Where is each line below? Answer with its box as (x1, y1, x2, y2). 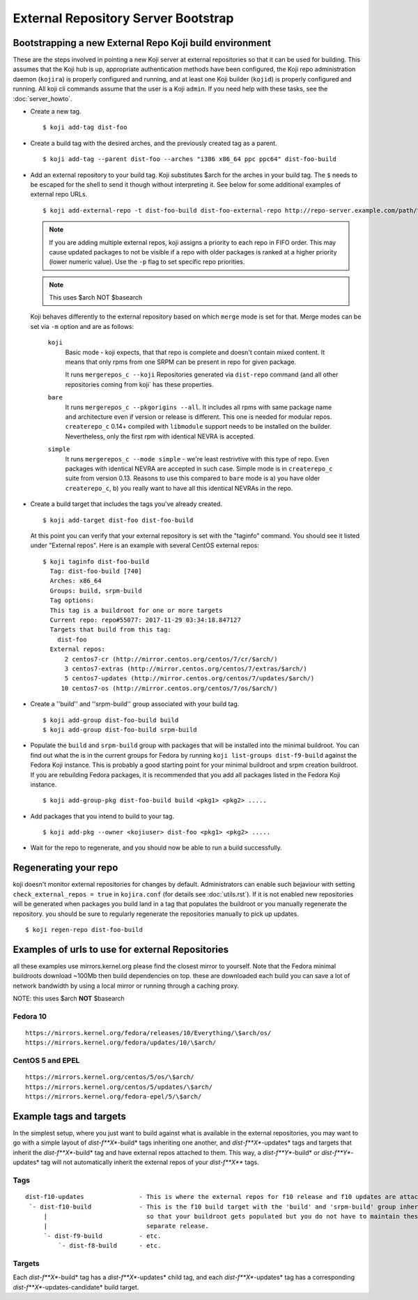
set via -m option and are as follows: (30, 322, 134, 330)
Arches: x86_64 (49, 577, 102, 585)
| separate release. (43, 1222, 209, 1230)
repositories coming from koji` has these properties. (65, 380, 214, 388)
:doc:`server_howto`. (13, 94, 72, 102)
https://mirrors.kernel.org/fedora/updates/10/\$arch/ (25, 1039, 217, 1047)
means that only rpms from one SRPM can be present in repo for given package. (65, 358, 296, 366)
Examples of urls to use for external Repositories (13, 943, 229, 955)
